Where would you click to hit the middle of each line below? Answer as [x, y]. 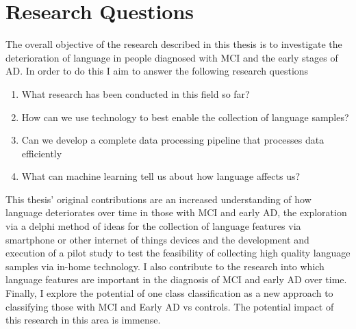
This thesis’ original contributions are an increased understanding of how [158, 199]
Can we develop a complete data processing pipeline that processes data [173, 140]
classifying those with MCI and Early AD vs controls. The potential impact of [170, 306]
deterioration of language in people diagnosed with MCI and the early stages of [172, 57]
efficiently [42, 153]
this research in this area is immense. [83, 320]
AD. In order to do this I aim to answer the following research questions [157, 71]
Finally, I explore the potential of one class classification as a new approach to [169, 293]
